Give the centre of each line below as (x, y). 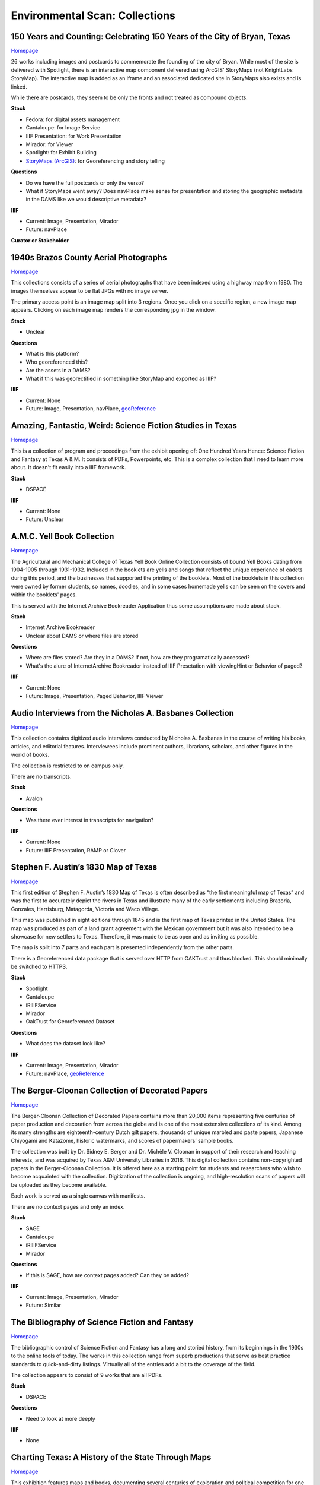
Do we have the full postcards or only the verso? (85, 183)
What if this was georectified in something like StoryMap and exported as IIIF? (121, 379)
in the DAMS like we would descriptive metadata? (86, 200)
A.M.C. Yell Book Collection (63, 537)
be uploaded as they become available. (59, 1184)
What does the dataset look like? (66, 1044)
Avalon (34, 798)
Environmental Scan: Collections (93, 15)
